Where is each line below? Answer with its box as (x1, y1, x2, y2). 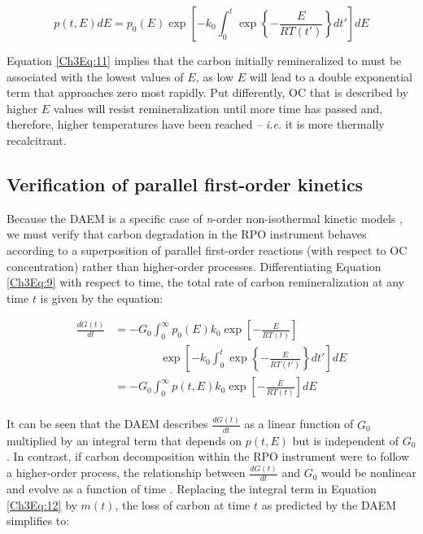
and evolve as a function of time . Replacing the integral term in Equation (7, 479, 377, 497)
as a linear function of (244, 415, 354, 432)
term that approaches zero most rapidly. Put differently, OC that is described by (7, 84, 408, 101)
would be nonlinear (321, 464, 416, 481)
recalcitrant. (7, 131, 67, 148)
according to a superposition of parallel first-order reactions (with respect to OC (7, 241, 408, 258)
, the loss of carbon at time (115, 496, 251, 513)
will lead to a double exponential (249, 68, 412, 85)
